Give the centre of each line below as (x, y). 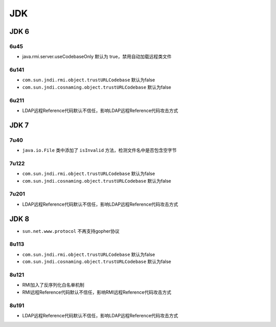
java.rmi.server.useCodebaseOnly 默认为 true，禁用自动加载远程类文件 (97, 57)
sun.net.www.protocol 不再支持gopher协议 (71, 231)
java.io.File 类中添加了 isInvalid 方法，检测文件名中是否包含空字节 (99, 150)
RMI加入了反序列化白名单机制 (53, 285)
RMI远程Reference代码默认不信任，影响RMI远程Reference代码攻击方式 (97, 292)
